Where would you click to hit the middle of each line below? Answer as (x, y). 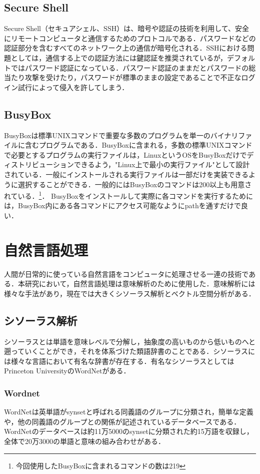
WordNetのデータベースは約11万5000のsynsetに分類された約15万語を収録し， (129, 431)
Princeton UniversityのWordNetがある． (67, 371)
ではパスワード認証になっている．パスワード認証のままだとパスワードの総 (133, 67)
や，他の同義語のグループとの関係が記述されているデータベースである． (122, 421)
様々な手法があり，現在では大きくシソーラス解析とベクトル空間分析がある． (130, 293)
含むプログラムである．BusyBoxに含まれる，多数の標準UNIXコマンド (138, 145)
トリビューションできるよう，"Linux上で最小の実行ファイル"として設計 (134, 164)
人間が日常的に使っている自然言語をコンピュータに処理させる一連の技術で (126, 274)
